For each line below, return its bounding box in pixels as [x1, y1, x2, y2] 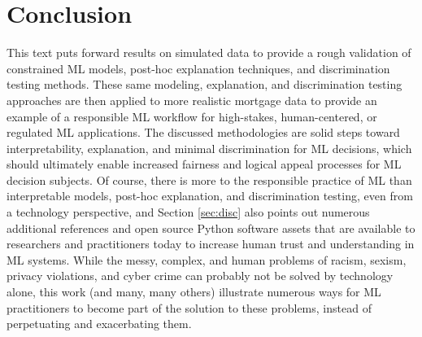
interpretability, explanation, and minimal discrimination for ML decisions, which [7, 139, 412, 156]
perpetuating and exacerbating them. [7, 315, 192, 332]
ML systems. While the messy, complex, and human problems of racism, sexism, [7, 251, 407, 268]
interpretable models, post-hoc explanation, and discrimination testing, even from [7, 187, 413, 204]
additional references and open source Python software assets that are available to [7, 219, 415, 236]
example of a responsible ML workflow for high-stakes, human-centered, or [7, 107, 377, 125]
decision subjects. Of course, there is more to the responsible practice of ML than [7, 171, 412, 188]
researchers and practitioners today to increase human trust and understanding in [7, 235, 415, 252]
